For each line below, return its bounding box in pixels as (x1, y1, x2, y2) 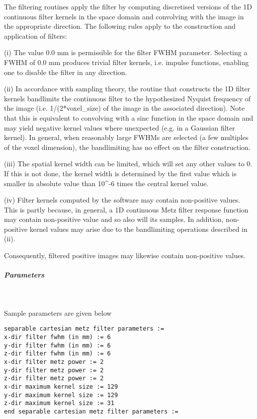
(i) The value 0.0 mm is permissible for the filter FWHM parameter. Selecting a (4, 47, 248, 58)
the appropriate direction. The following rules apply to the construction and (4, 21, 236, 31)
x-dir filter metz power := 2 (4, 358, 104, 366)
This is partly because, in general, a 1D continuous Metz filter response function (4, 204, 249, 214)
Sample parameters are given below (4, 307, 112, 318)
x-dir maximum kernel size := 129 (4, 383, 118, 390)
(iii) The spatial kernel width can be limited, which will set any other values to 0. (4, 158, 253, 169)
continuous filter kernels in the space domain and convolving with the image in (4, 11, 244, 21)
